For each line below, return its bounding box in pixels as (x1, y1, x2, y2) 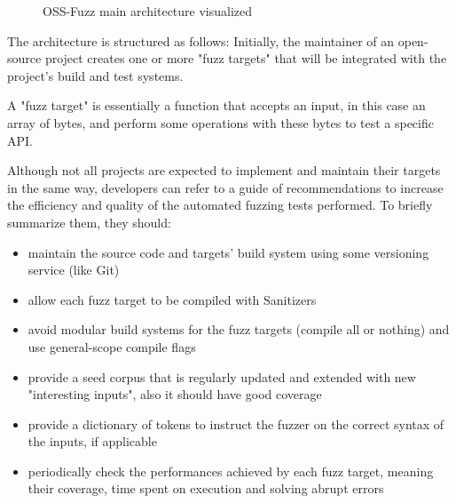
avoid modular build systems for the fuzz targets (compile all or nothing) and (28, 320, 450, 339)
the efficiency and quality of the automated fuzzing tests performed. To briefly (7, 196, 433, 214)
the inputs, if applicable (28, 432, 157, 451)
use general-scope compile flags (28, 337, 196, 355)
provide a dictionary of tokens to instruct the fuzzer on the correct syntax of (28, 414, 444, 433)
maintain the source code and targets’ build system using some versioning (28, 243, 429, 261)
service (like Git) (28, 260, 120, 279)
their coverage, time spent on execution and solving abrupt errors (28, 479, 384, 498)
